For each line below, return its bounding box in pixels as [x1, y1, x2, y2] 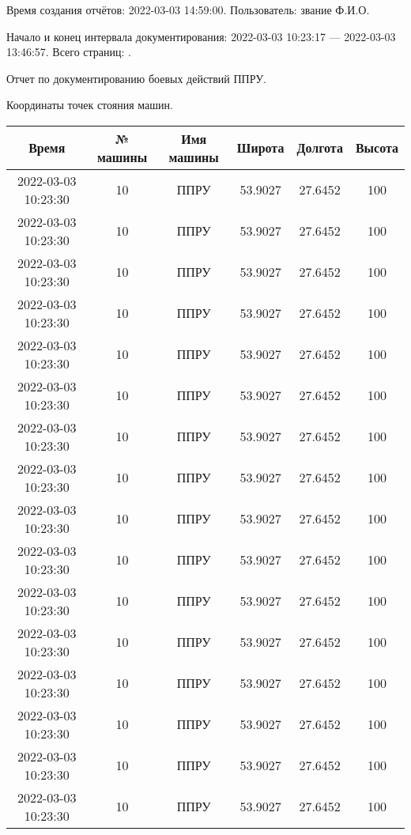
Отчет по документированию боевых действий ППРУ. [6, 70, 266, 86]
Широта [236, 138, 285, 157]
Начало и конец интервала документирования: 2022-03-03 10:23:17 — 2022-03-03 [6, 28, 396, 44]
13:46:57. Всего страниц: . [6, 43, 131, 60]
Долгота [296, 138, 343, 157]
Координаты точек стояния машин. [6, 96, 173, 113]
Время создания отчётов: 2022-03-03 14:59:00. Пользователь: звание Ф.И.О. [6, 2, 370, 17]
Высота [355, 138, 398, 157]
